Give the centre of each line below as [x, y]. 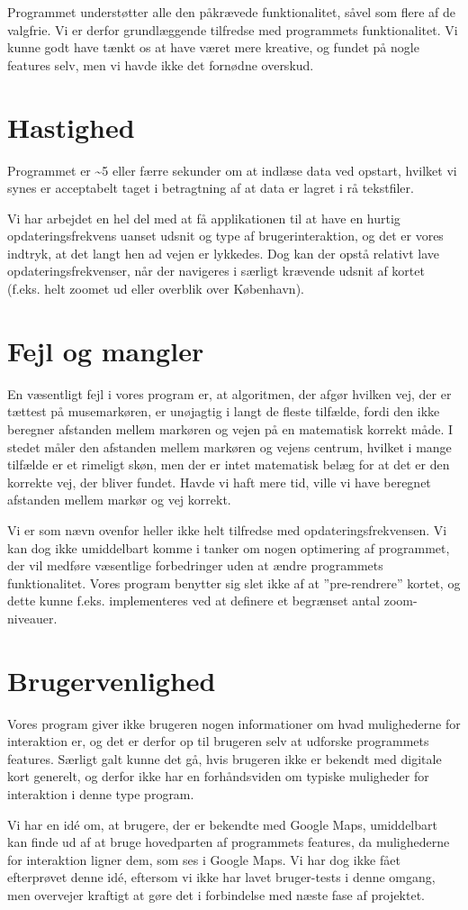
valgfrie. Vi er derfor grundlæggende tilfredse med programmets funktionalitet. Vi [233, 29]
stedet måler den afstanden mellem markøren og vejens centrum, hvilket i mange [229, 446]
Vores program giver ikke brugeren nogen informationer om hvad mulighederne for [234, 723]
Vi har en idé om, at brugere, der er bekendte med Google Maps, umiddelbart [222, 824]
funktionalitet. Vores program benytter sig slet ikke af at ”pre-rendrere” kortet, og [234, 582]
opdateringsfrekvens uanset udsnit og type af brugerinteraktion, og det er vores [225, 236]
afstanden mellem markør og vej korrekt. [119, 500]
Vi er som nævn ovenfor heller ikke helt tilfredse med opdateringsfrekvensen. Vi [227, 529]
